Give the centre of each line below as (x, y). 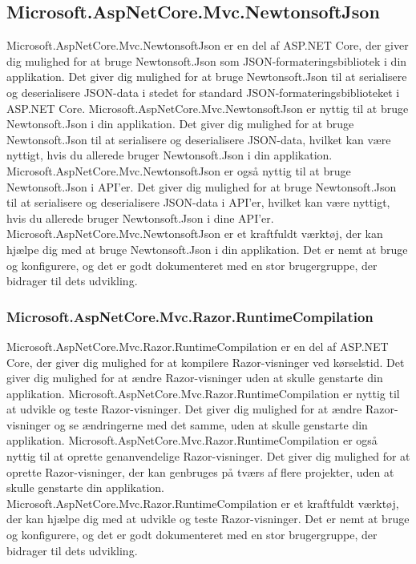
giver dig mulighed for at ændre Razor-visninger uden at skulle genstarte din (195, 378)
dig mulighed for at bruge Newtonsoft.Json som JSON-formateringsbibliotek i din (207, 60)
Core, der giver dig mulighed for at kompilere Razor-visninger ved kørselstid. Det (206, 362)
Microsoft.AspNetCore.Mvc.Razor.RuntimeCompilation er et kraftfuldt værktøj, (203, 503)
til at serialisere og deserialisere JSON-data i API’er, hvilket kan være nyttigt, (198, 202)
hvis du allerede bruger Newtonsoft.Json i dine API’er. (140, 218)
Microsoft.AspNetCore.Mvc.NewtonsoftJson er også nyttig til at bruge (179, 170)
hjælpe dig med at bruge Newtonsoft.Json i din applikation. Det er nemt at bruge (207, 249)
